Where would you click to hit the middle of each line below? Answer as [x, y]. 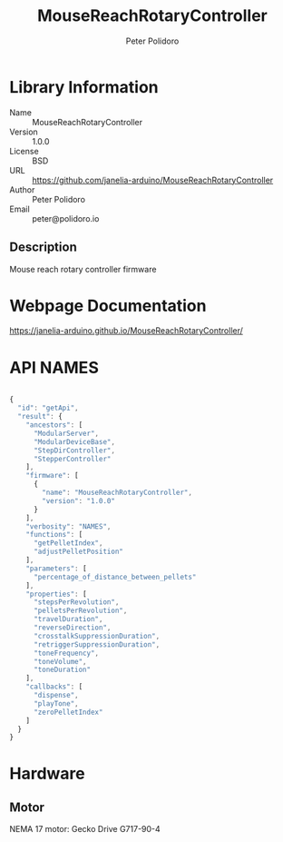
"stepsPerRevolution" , [76, 602]
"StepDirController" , [74, 451]
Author [22, 189]
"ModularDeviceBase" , [74, 441]
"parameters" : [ [57, 569]
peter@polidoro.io [66, 218]
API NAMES [54, 367]
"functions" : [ [54, 535]
